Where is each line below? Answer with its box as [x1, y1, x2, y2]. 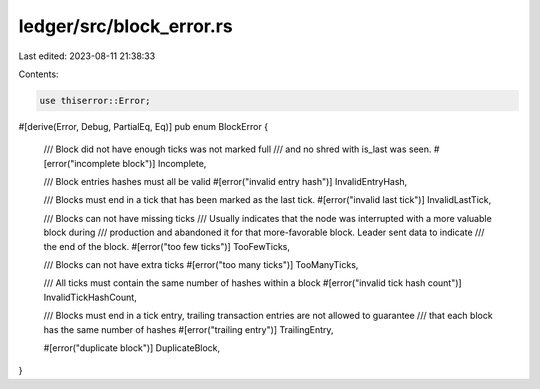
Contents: [18, 68, 59, 80]
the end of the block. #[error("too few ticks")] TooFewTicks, [43, 240, 290, 252]
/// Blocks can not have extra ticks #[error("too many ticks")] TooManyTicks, [43, 259, 359, 271]
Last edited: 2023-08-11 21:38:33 [18, 50, 156, 62]
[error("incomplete [43, 157, 120, 169]
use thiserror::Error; [39, 95, 151, 106]
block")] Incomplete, [121, 157, 207, 169]
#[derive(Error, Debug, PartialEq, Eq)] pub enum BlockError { [18, 120, 269, 132]
